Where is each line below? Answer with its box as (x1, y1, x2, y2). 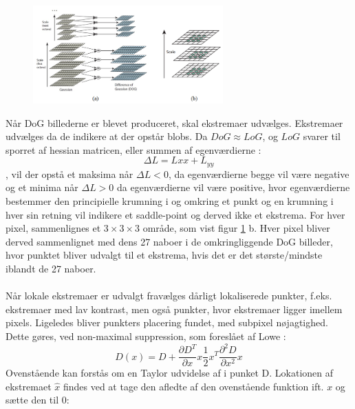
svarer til (303, 129, 341, 143)
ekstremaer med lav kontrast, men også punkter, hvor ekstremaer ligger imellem (6, 301, 343, 316)
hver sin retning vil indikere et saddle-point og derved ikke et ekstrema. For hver (6, 207, 345, 221)
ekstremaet (6, 379, 52, 393)
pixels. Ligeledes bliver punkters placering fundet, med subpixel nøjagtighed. (6, 315, 328, 330)
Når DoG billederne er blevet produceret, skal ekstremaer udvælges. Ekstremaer (6, 115, 343, 130)
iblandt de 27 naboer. (6, 261, 96, 275)
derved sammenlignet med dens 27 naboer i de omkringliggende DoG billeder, (6, 234, 333, 248)
